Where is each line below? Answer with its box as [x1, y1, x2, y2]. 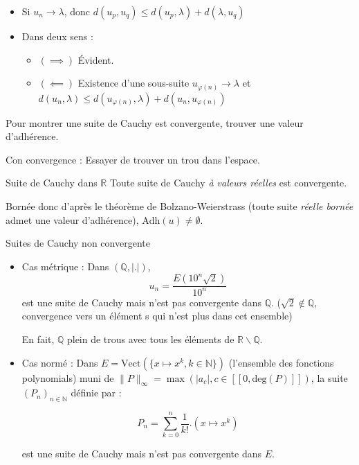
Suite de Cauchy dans [6, 175, 98, 190]
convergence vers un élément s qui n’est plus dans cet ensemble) [21, 308, 293, 323]
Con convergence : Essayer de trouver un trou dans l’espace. [6, 152, 260, 166]
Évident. [77, 52, 114, 67]
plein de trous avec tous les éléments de [66, 332, 234, 346]
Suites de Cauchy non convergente [6, 236, 150, 250]
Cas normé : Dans [21, 355, 98, 369]
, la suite [311, 370, 348, 385]
